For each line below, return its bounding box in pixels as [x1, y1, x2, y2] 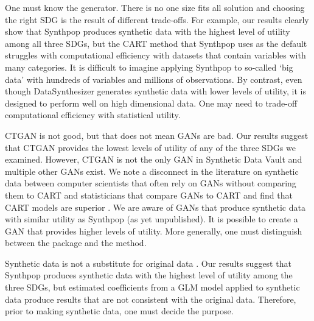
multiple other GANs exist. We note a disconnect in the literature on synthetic [5, 164, 299, 177]
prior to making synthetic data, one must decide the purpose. [5, 305, 234, 317]
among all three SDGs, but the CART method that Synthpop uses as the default [5, 37, 307, 49]
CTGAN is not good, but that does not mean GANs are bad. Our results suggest [5, 129, 309, 141]
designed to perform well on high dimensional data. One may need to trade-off [5, 96, 298, 109]
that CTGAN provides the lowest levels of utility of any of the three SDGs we [5, 141, 296, 153]
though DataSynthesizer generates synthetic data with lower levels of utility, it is [5, 85, 306, 97]
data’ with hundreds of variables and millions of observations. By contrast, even [5, 72, 302, 85]
